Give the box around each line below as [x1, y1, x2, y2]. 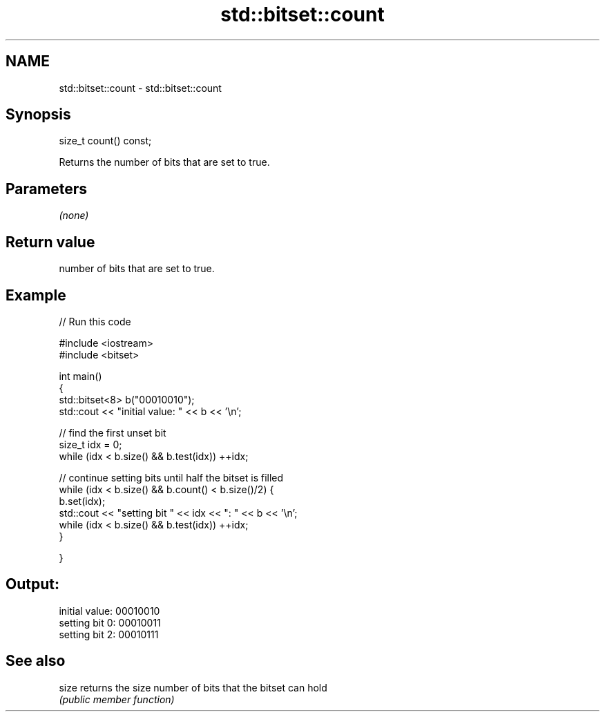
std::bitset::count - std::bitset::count [59, 82, 222, 94]
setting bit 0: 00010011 [59, 616, 161, 629]
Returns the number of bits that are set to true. [59, 156, 270, 169]
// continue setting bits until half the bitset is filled [59, 471, 284, 484]
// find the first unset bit [59, 426, 166, 439]
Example [6, 286, 66, 304]
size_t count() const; [59, 135, 152, 147]
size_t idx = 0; [59, 438, 122, 450]
